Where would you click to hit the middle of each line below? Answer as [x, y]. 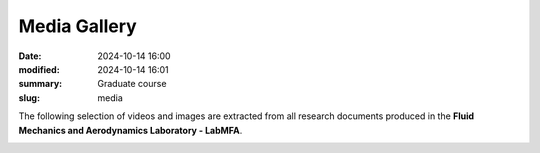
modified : [39, 69]
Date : [30, 56]
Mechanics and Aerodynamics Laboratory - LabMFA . [130, 130]
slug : [29, 97]
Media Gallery [77, 26]
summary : [40, 84]
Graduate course [132, 84]
